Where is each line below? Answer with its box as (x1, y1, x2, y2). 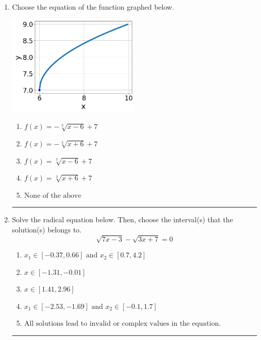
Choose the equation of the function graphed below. (12, 2, 174, 12)
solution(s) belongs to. (12, 224, 82, 234)
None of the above (24, 192, 82, 199)
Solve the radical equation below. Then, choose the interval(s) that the (12, 214, 233, 225)
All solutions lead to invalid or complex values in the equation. (24, 320, 221, 328)
